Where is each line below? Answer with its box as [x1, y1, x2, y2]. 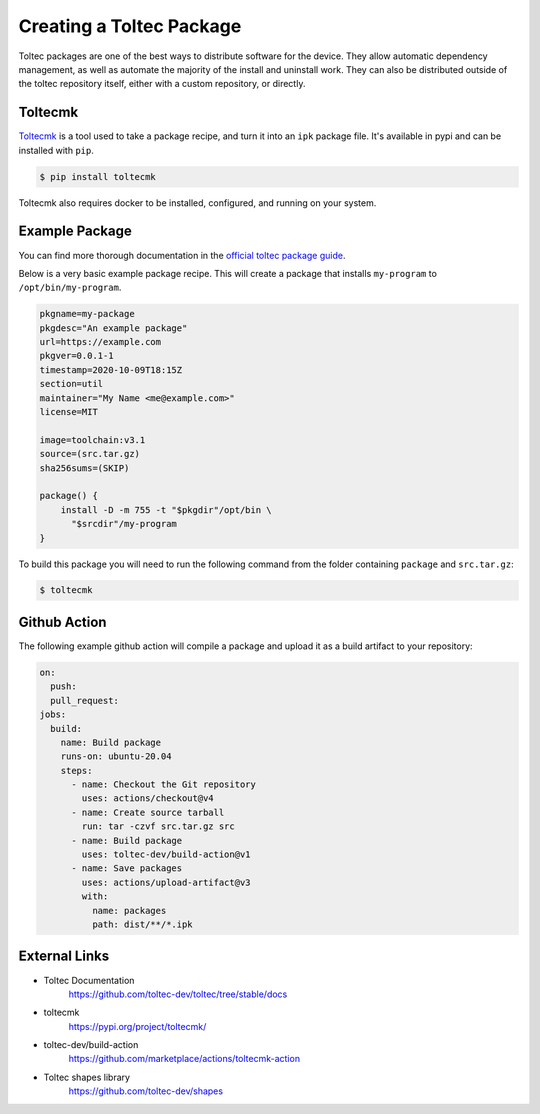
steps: [60, 765, 93, 776]
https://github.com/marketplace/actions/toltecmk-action [68, 1053, 300, 1065]
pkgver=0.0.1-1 [39, 350, 114, 362]
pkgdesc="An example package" [39, 322, 188, 334]
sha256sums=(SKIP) [39, 462, 130, 474]
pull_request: [50, 695, 120, 706]
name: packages [91, 905, 167, 916]
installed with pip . [18, 144, 95, 156]
